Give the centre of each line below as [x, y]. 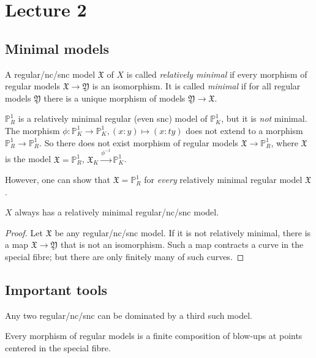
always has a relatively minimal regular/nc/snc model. [117, 212]
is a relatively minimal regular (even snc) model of [113, 118]
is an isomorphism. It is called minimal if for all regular [196, 86]
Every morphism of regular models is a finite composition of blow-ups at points [154, 336]
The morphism [32, 130]
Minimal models [57, 48]
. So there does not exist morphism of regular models [139, 142]
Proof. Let [24, 232]
